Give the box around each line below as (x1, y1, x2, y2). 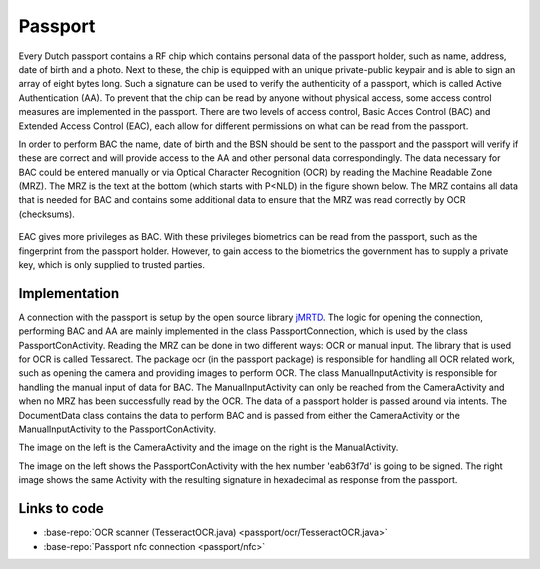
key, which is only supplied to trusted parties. (18, 259, 205, 271)
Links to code (18, 500, 104, 517)
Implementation (18, 285, 120, 302)
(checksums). (18, 208, 75, 220)
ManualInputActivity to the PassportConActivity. (18, 423, 217, 435)
